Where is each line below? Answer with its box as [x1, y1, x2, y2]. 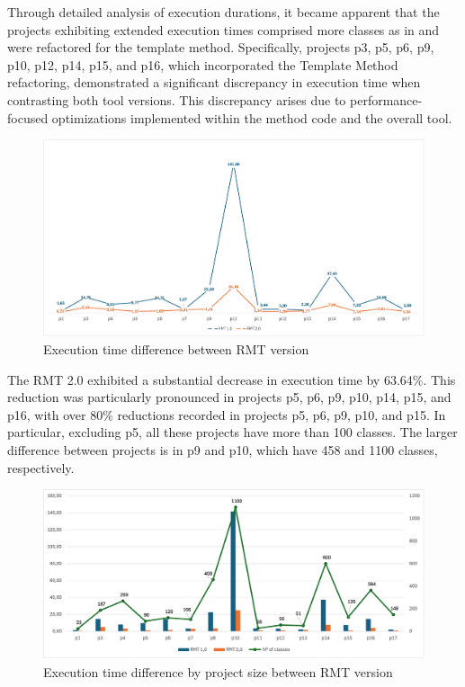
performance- [350, 90, 423, 109]
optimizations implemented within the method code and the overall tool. [51, 108, 452, 127]
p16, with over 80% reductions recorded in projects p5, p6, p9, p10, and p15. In [7, 405, 446, 424]
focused [7, 108, 49, 127]
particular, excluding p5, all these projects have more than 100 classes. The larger [7, 423, 458, 442]
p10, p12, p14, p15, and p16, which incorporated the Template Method [7, 55, 398, 74]
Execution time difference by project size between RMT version [43, 662, 393, 681]
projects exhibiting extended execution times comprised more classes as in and [7, 20, 440, 39]
